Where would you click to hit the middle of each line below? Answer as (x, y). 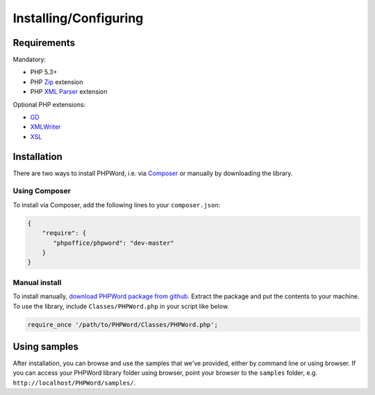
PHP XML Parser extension (69, 92)
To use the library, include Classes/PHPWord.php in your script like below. (121, 306)
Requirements (44, 43)
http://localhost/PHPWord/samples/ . (74, 382)
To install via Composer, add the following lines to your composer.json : (117, 204)
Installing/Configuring (78, 18)
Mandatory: (30, 60)
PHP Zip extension (57, 82)
